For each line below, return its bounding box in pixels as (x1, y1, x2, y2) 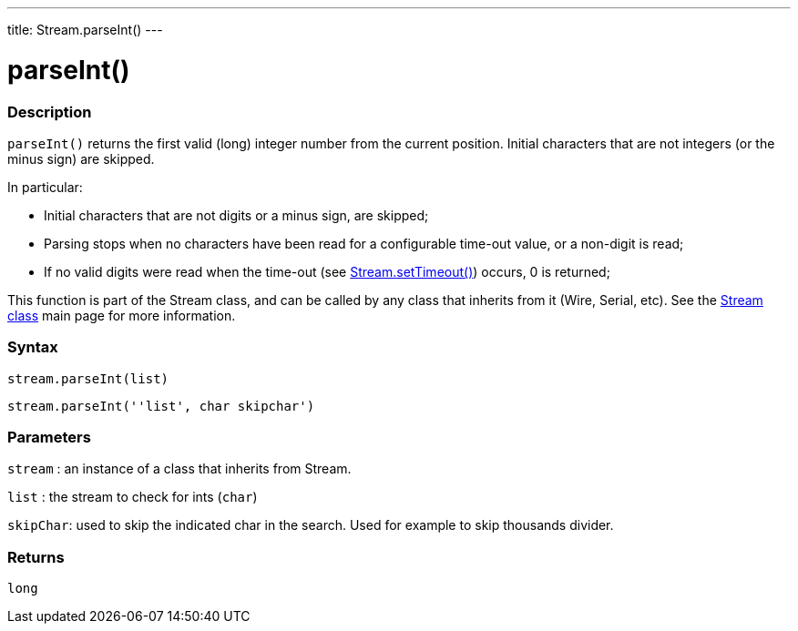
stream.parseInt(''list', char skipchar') (7, 398, 315, 413)
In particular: (7, 178, 83, 195)
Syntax (7, 338, 58, 357)
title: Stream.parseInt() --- (7, 22, 163, 37)
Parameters (7, 428, 91, 446)
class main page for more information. (7, 307, 236, 323)
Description (7, 102, 92, 121)
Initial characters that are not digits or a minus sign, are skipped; (44, 207, 429, 223)
